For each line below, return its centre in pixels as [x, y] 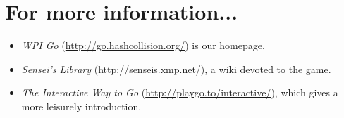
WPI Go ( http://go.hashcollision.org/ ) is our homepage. [143, 45]
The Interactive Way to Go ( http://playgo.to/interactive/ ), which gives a [180, 92]
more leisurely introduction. [81, 106]
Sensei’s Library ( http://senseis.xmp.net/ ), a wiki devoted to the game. [176, 68]
